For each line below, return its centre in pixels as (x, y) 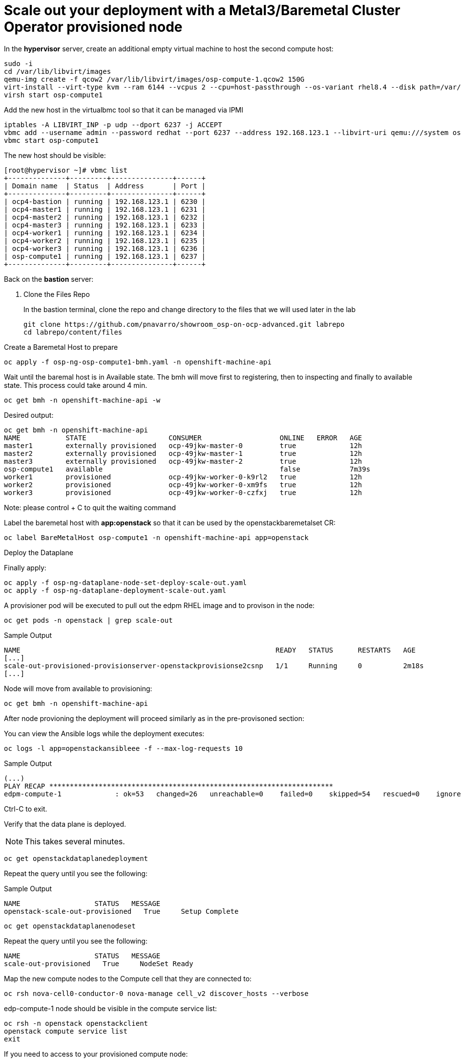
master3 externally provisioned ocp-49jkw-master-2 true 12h (183, 461)
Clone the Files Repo (57, 294)
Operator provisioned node (93, 27)
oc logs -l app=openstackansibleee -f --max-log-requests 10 (123, 748)
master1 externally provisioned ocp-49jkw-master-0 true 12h (183, 445)
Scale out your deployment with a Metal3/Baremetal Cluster (202, 10)
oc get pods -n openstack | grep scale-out (88, 620)
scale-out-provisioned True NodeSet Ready (99, 963)
